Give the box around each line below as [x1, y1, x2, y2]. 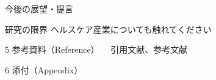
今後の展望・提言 [5, 2, 73, 15]
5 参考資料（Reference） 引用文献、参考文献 [5, 43, 188, 56]
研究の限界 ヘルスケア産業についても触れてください [5, 22, 212, 35]
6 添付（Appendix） [5, 63, 83, 76]
